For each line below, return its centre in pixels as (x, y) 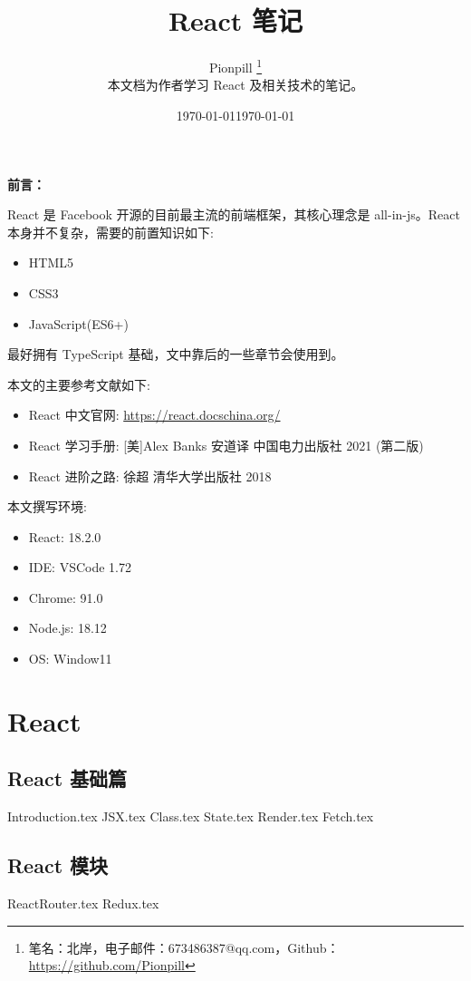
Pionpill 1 (235, 66)
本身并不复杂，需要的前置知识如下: (111, 232)
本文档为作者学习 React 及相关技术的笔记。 (235, 85)
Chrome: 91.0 (66, 597)
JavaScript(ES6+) (78, 323)
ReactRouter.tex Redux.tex (83, 903)
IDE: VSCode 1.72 (80, 567)
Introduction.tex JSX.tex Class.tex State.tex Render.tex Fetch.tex (191, 816)
